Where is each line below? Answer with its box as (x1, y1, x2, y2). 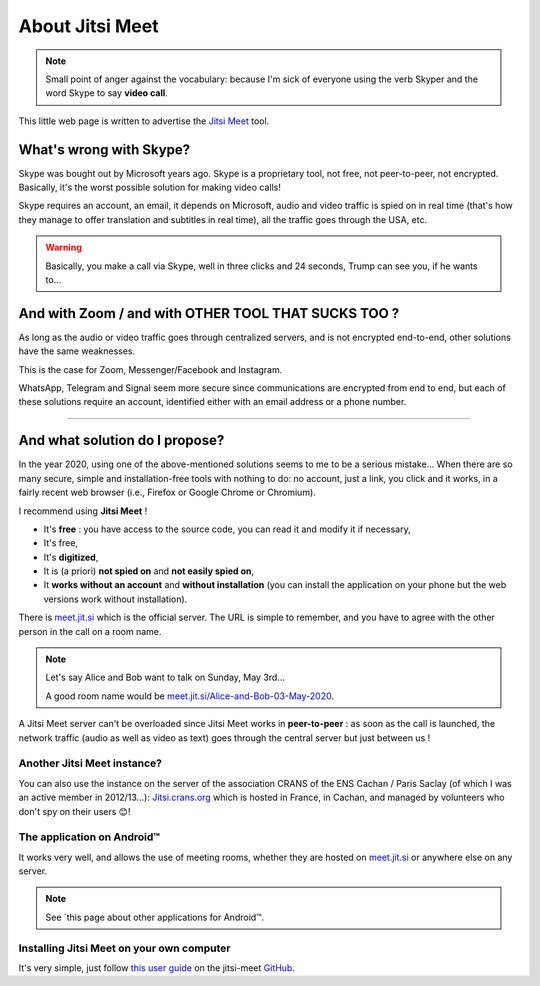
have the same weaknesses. (18, 345, 136, 357)
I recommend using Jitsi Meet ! (18, 505, 148, 517)
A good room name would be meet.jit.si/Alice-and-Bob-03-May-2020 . (45, 690, 335, 702)
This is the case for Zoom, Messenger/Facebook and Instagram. (18, 363, 283, 375)
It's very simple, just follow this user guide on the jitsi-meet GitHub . (18, 961, 295, 974)
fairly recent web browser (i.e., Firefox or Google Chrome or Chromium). (18, 486, 317, 499)
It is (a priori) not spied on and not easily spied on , (43, 565, 255, 577)
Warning (45, 241, 82, 254)
